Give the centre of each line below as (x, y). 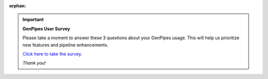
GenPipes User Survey (46, 29)
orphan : (18, 6)
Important (33, 19)
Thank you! (34, 63)
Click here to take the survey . (52, 54)
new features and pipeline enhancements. (66, 45)
